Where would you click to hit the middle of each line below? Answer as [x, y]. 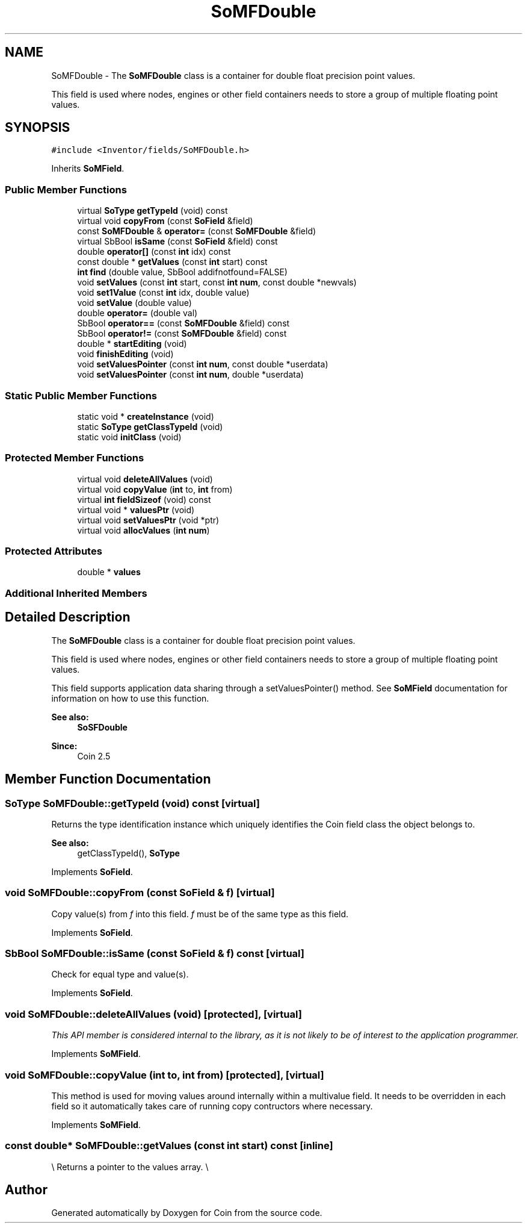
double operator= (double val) [137, 313]
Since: [64, 746]
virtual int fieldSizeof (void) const [144, 499]
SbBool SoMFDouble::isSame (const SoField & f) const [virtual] [155, 953]
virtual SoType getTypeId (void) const [153, 211]
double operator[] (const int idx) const [154, 252]
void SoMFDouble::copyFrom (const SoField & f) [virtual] [140, 893]
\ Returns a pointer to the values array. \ [130, 1167]
